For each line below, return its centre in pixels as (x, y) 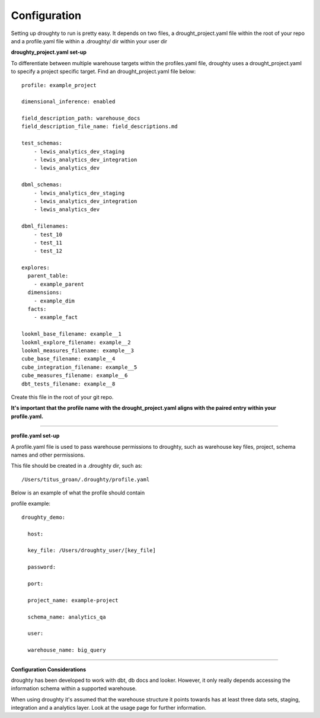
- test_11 (48, 242)
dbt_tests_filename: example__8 (68, 384)
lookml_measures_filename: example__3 (78, 351)
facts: (37, 309)
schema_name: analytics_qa (67, 617)
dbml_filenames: (45, 226)
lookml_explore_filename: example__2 (76, 342)
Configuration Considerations (49, 669)
